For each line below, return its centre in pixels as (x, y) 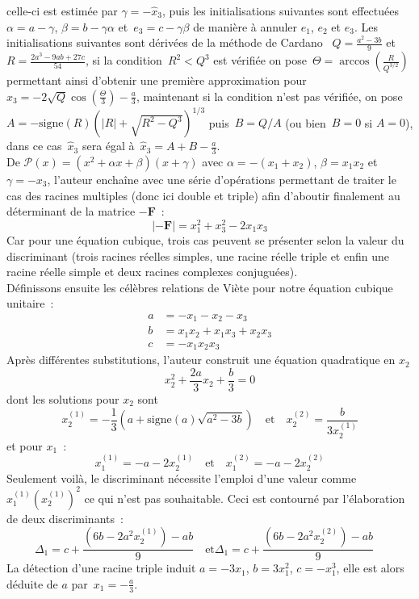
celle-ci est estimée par (62, 10)
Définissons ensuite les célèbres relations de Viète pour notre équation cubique (200, 287)
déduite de (32, 583)
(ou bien (306, 122)
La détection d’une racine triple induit (101, 568)
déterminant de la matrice (71, 211)
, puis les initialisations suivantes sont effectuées (281, 10)
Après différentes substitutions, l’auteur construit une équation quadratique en (201, 360)
